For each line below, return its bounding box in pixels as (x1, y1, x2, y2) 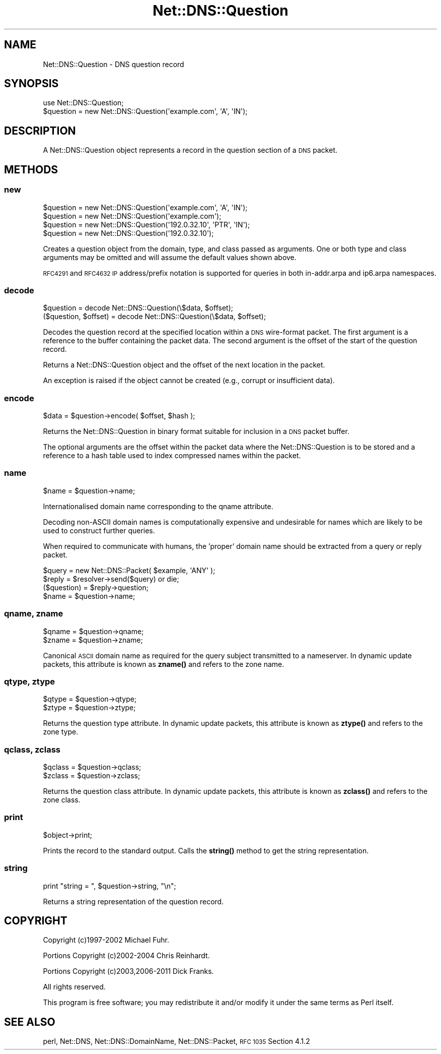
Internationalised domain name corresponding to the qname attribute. (43, 502, 273, 511)
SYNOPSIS (4, 77, 59, 90)
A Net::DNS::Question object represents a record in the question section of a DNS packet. (43, 146, 338, 155)
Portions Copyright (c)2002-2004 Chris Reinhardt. (43, 951, 210, 960)
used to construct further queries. (43, 526, 155, 535)
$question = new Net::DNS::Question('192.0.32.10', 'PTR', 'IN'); (43, 220, 250, 229)
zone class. (43, 795, 81, 804)
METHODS (4, 163, 58, 176)
